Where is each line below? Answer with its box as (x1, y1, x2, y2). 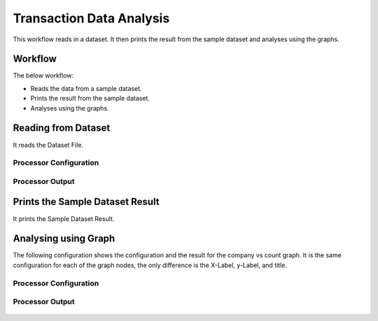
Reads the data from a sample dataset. (30, 84, 143, 92)
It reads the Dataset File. (13, 141, 84, 149)
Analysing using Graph (13, 233, 115, 245)
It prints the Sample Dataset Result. (13, 214, 115, 223)
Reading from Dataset (13, 122, 111, 134)
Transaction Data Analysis (13, 10, 170, 26)
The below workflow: (13, 71, 74, 80)
